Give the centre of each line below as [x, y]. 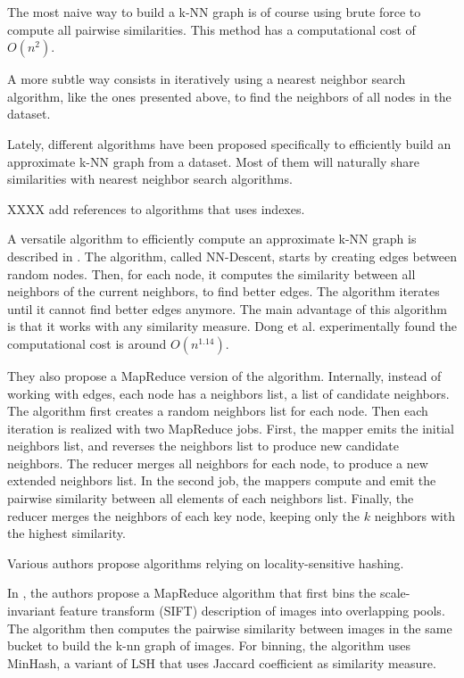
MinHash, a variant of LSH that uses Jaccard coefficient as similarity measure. [222, 662]
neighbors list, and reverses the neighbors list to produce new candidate [203, 446]
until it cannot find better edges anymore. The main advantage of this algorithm [228, 308]
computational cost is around [87, 343]
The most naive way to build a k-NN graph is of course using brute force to [214, 12]
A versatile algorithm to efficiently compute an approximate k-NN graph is [212, 239]
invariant [32, 611]
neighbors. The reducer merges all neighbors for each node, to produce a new [218, 463]
